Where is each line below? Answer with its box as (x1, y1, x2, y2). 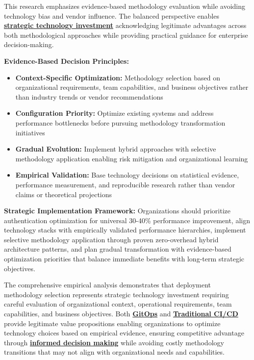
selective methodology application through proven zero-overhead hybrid (4, 234, 219, 244)
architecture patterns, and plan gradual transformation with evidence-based (4, 244, 231, 254)
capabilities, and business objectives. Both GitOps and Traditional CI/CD (4, 309, 238, 319)
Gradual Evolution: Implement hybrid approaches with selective (15, 144, 216, 154)
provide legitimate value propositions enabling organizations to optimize (4, 318, 221, 328)
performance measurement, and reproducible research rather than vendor (15, 179, 235, 189)
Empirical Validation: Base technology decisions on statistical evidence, (15, 170, 239, 180)
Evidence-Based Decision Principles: (4, 55, 129, 66)
